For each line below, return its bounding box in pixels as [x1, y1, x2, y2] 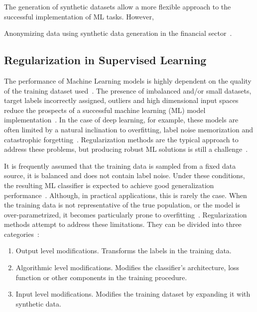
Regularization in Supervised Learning [4, 52, 207, 68]
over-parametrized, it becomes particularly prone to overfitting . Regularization [4, 209, 247, 219]
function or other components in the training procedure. [15, 272, 187, 282]
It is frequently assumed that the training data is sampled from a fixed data [4, 160, 236, 171]
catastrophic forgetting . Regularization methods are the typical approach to [4, 134, 239, 144]
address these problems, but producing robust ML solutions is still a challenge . [4, 144, 248, 154]
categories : [4, 228, 39, 239]
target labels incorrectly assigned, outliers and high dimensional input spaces [4, 95, 239, 105]
